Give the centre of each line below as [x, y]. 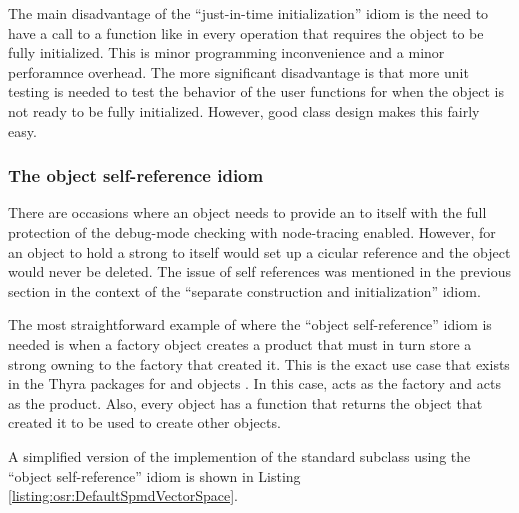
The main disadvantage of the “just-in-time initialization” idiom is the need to [248, 13]
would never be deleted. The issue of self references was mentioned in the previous [260, 271]
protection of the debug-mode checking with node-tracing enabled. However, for [252, 231]
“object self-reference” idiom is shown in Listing [154, 475]
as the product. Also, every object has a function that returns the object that [245, 402]
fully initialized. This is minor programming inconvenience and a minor [226, 52]
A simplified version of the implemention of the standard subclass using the [239, 455]
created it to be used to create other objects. [144, 422]
